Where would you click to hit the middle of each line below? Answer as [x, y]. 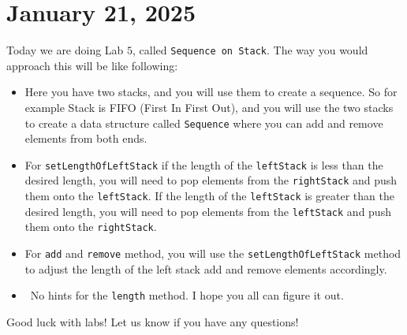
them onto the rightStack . [91, 227]
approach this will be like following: [92, 65]
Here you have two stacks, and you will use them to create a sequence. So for [211, 92]
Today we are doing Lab [65, 50]
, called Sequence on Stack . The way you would [250, 50]
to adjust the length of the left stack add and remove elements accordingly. [206, 268]
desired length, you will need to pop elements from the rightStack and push [211, 180]
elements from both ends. [86, 138]
